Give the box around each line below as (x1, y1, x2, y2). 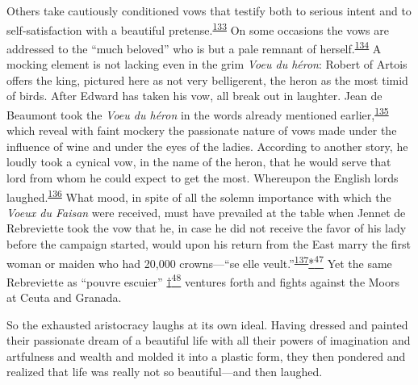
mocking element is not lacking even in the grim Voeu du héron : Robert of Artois (6, 56, 408, 73)
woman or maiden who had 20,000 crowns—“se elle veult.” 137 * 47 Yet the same (6, 252, 392, 271)
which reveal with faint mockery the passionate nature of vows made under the (6, 122, 397, 139)
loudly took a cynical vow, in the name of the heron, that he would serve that (6, 153, 391, 170)
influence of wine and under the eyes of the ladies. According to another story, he (6, 137, 408, 154)
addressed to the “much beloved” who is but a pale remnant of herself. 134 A (6, 37, 382, 56)
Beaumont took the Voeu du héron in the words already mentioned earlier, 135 (6, 103, 389, 123)
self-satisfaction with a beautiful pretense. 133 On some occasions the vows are (6, 19, 389, 38)
